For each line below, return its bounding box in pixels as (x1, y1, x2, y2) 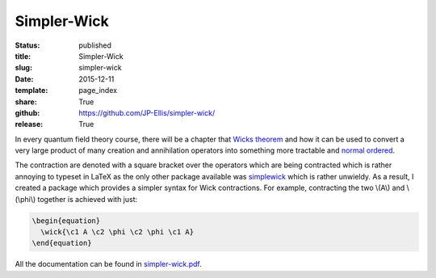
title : (15, 51, 31, 61)
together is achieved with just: (37, 194, 138, 204)
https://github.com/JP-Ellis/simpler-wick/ (78, 107, 216, 117)
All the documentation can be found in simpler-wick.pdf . (15, 259, 202, 269)
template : (15, 86, 48, 95)
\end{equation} (31, 238, 92, 248)
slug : (15, 63, 32, 73)
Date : (15, 74, 34, 84)
